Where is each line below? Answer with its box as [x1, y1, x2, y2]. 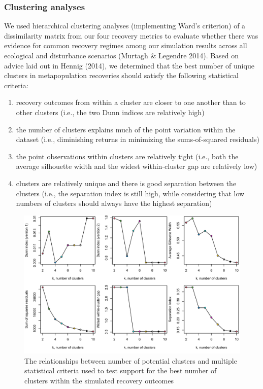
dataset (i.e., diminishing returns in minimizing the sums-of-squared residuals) [16, 134, 259, 145]
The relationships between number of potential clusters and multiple [24, 355, 237, 366]
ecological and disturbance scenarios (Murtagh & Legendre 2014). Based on [4, 50, 239, 60]
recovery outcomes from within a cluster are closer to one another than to [16, 97, 246, 108]
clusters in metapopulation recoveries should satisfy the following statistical [4, 70, 239, 81]
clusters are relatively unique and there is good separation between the [16, 178, 237, 188]
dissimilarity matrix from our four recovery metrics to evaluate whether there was [4, 30, 258, 41]
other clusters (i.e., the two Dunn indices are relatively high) [16, 107, 205, 117]
